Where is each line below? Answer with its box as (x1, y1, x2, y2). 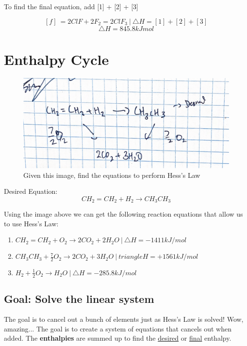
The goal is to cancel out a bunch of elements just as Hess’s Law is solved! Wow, (4, 314, 244, 324)
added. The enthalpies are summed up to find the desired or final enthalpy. (4, 333, 231, 343)
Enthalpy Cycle (4, 49, 109, 69)
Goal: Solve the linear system (4, 291, 154, 306)
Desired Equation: (4, 186, 58, 196)
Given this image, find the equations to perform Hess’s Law (23, 170, 200, 180)
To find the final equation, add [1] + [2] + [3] (4, 1, 138, 11)
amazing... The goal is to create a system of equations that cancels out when (4, 323, 231, 333)
